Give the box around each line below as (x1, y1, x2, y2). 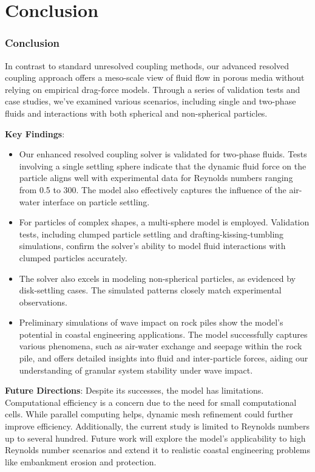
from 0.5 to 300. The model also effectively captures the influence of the (19, 183, 286, 196)
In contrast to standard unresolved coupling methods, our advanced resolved (5, 59, 290, 72)
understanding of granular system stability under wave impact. (19, 363, 253, 376)
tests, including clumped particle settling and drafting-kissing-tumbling (19, 227, 284, 240)
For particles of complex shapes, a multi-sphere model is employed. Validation (19, 216, 310, 228)
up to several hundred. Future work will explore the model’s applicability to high (5, 431, 306, 444)
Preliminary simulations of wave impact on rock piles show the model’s (19, 316, 283, 329)
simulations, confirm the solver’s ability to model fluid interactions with (19, 239, 286, 252)
